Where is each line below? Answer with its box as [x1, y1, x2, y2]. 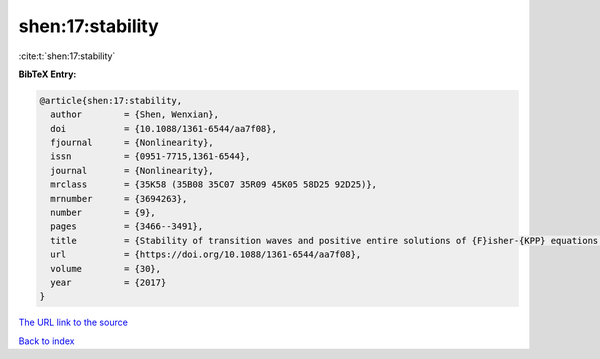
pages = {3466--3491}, [50, 221, 204, 232]
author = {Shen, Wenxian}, [50, 109, 220, 120]
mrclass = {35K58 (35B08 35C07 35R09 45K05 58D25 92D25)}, [50, 179, 378, 190]
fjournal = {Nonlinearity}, [50, 137, 214, 149]
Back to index [18, 335, 75, 347]
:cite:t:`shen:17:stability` [18, 50, 116, 62]
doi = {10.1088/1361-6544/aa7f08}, [50, 123, 277, 134]
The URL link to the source [18, 316, 129, 329]
